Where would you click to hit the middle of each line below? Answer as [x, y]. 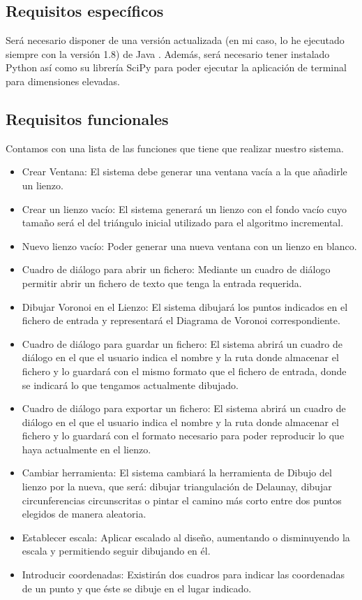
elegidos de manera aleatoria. [84, 514]
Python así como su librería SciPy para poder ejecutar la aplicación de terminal [176, 67]
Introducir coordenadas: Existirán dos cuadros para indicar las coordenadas [183, 575]
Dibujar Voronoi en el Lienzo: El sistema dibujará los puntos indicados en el [185, 306]
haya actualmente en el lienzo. [86, 449]
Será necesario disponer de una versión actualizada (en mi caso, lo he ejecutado [175, 40]
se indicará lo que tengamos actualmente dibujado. [130, 385]
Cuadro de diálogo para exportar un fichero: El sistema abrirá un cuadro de [184, 408]
